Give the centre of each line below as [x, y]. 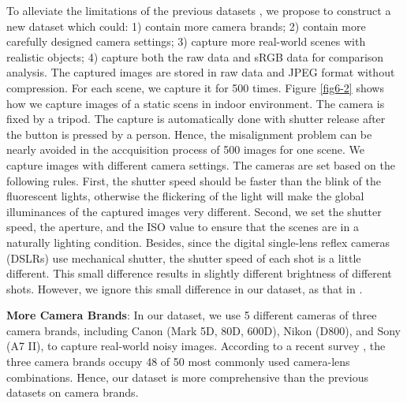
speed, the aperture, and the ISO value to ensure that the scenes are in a [183, 227]
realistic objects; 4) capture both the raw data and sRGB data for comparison [195, 56]
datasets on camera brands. [73, 392]
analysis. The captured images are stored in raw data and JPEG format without [201, 72]
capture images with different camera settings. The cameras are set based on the [201, 164]
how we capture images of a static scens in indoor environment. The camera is [196, 103]
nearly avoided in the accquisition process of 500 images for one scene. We [185, 149]
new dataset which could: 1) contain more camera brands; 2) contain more [186, 26]
